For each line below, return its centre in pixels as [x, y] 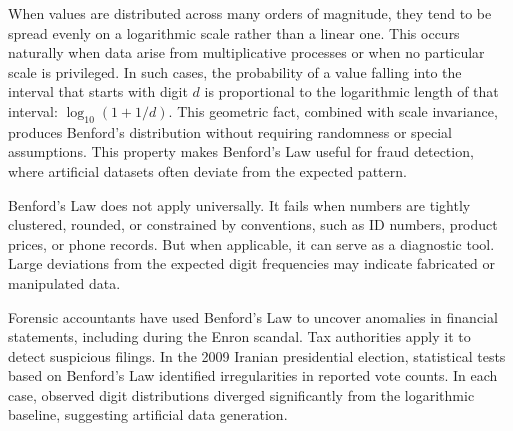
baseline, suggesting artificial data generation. [148, 414]
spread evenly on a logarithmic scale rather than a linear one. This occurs [234, 32]
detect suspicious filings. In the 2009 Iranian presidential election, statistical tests [257, 355]
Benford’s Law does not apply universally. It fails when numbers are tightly [239, 204]
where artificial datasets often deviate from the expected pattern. [207, 170]
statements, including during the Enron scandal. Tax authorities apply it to [239, 336]
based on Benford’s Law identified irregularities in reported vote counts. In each [253, 375]
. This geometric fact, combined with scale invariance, [333, 110]
